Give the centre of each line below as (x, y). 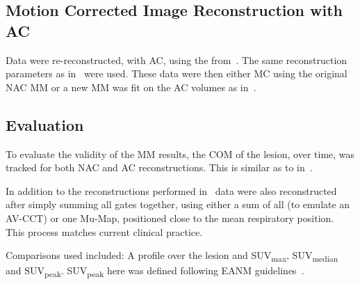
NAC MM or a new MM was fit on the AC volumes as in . (131, 87)
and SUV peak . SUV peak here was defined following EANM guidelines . (155, 271)
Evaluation (45, 124)
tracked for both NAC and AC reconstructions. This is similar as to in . (159, 167)
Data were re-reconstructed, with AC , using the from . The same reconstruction (177, 60)
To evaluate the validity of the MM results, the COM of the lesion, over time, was (180, 153)
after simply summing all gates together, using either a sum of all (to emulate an (178, 204)
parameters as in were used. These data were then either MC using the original (177, 73)
